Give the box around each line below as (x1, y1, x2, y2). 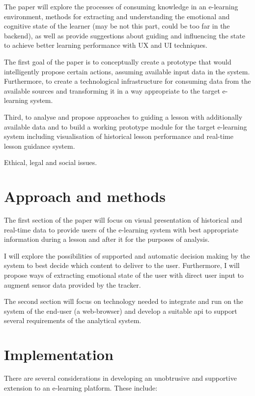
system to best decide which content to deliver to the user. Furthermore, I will (4, 260, 240, 270)
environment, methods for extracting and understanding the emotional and (4, 11, 230, 21)
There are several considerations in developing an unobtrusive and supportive (4, 373, 237, 383)
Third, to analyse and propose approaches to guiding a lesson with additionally (4, 111, 243, 122)
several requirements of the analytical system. (4, 315, 142, 326)
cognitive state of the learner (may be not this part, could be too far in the (4, 21, 230, 31)
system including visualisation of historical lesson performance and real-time (4, 131, 233, 141)
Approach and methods (4, 186, 166, 206)
